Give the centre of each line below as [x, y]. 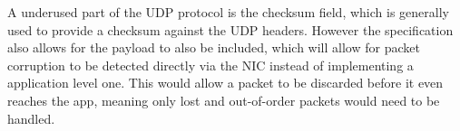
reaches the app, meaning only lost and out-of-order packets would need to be [224, 100]
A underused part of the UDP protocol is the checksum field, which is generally [228, 12]
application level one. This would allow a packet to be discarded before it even [225, 83]
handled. [31, 118]
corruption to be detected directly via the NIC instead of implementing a [210, 65]
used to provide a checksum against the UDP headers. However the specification [230, 29]
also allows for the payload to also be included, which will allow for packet [214, 47]
